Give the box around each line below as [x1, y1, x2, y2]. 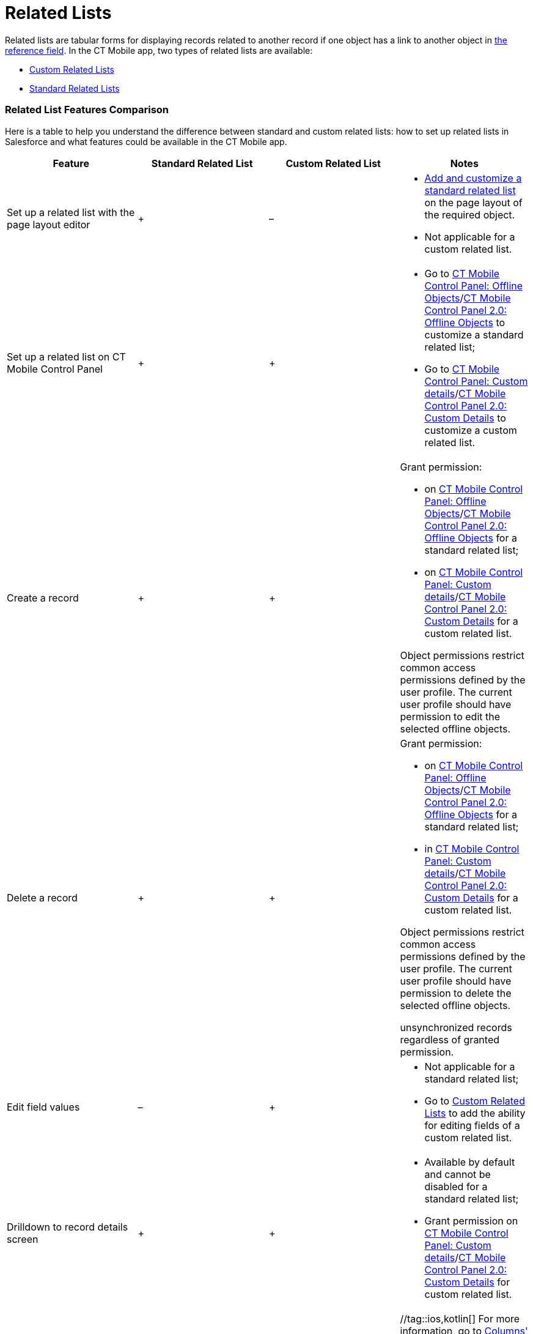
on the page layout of [424, 196, 523, 209]
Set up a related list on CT [7, 350, 126, 363]
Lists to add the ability [424, 1106, 526, 1119]
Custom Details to [424, 411, 506, 424]
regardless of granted [400, 1033, 500, 1046]
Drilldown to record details [7, 1220, 128, 1233]
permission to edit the [400, 710, 501, 723]
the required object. [424, 208, 515, 221]
